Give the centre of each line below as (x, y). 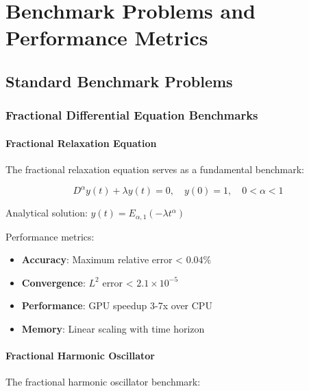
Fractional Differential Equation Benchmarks (132, 115)
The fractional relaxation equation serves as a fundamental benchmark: (155, 169)
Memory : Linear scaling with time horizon (113, 328)
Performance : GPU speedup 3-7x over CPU (117, 305)
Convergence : (53, 282)
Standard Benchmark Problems (119, 81)
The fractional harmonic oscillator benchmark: (103, 382)
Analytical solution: (47, 213)
